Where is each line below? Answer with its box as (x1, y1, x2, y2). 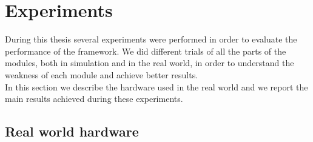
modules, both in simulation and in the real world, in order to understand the (5, 56, 294, 69)
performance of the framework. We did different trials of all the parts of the (5, 44, 286, 57)
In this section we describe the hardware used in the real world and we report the (5, 80, 308, 93)
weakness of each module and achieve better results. (5, 68, 198, 81)
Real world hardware (5, 122, 139, 141)
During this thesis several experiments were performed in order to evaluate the (5, 33, 297, 46)
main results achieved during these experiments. (5, 92, 183, 105)
